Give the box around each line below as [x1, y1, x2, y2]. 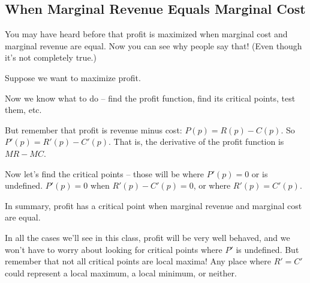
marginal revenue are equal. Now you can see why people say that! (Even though [5, 39, 302, 52]
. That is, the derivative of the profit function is [109, 135, 284, 148]
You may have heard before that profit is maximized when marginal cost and [5, 28, 288, 40]
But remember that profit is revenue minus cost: [5, 123, 182, 136]
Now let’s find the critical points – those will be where [5, 167, 204, 180]
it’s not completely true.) [5, 51, 97, 64]
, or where [193, 179, 231, 192]
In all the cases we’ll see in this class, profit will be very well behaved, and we [5, 231, 290, 243]
